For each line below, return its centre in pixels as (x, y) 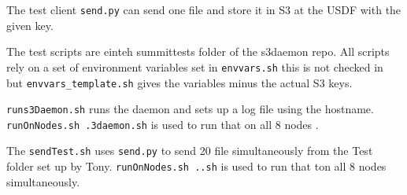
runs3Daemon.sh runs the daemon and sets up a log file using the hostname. (190, 109)
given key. (30, 25)
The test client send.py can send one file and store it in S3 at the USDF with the (204, 9)
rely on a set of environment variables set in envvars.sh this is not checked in (195, 66)
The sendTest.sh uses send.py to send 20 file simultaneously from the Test (190, 151)
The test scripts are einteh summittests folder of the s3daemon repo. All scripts (198, 52)
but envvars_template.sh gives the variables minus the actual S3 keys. (179, 82)
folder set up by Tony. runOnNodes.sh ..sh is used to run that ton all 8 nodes (196, 166)
